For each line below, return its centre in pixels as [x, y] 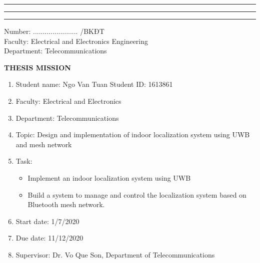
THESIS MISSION [37, 67]
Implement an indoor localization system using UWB [109, 177]
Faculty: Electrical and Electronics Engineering [76, 41]
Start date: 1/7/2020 [47, 221]
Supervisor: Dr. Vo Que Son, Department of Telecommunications [115, 254]
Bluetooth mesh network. [66, 204]
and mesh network [44, 144]
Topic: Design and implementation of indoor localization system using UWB [133, 134]
